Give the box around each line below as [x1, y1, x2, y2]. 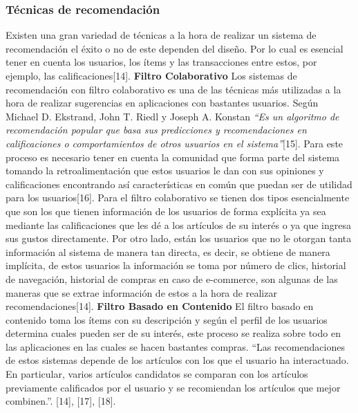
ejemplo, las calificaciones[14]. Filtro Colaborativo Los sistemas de [6, 68, 297, 82]
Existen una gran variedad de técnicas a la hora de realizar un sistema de [6, 28, 317, 42]
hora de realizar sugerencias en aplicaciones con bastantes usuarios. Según [6, 95, 319, 110]
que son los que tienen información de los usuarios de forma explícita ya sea [6, 203, 326, 218]
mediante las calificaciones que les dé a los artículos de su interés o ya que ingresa [6, 217, 351, 232]
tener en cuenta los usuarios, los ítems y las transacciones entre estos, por [6, 55, 317, 69]
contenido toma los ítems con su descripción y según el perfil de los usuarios [6, 312, 328, 327]
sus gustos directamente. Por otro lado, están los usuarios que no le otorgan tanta [6, 231, 352, 246]
